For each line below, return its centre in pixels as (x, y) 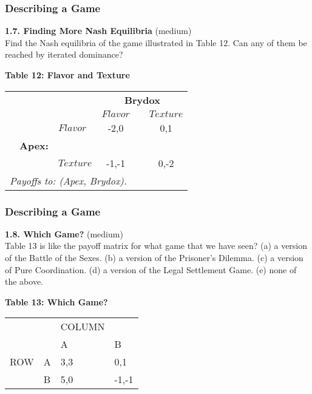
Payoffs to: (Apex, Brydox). (68, 180)
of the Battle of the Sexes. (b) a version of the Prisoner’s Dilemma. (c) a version (154, 257)
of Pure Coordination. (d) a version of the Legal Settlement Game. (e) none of (151, 269)
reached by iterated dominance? (64, 54)
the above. (24, 281)
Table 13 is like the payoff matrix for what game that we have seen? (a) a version (156, 246)
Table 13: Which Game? (56, 301)
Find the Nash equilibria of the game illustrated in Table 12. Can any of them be (156, 42)
